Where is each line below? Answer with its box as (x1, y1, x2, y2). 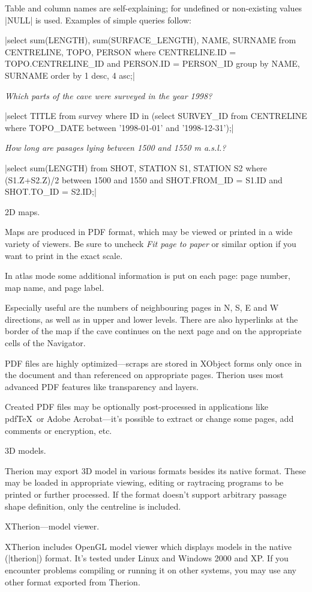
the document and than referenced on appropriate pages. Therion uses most (5, 368, 284, 381)
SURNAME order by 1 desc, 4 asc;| (5, 69, 135, 81)
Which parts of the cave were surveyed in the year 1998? (5, 89, 212, 102)
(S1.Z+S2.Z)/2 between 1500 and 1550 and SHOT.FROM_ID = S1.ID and (5, 173, 283, 186)
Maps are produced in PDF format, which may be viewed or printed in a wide (5, 225, 293, 238)
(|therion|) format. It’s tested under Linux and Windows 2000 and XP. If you (5, 552, 289, 564)
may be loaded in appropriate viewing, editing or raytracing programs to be (5, 476, 284, 489)
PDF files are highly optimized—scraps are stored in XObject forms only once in (5, 356, 302, 369)
